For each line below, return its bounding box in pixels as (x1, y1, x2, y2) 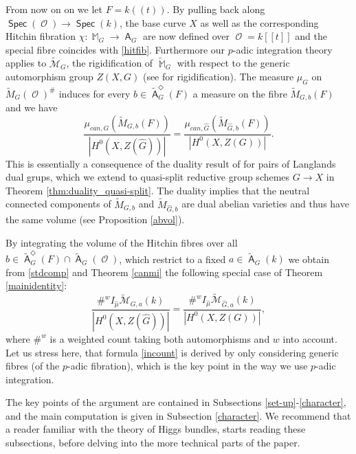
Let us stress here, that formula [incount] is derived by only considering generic (5, 345, 339, 359)
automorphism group (5, 69, 93, 84)
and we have (5, 100, 58, 115)
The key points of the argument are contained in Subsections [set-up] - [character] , (5, 395, 346, 409)
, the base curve (119, 15, 186, 30)
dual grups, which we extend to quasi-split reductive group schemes (5, 170, 290, 184)
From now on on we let (5, 2, 102, 16)
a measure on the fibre (192, 86, 287, 100)
